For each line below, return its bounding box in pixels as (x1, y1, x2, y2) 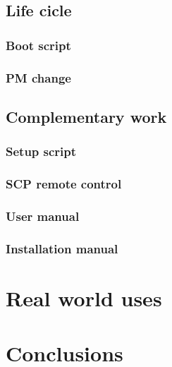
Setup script (6, 143, 77, 160)
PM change (6, 68, 71, 86)
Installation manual (6, 239, 118, 257)
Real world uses (6, 283, 162, 312)
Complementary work (6, 105, 167, 127)
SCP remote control (6, 175, 122, 193)
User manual (6, 207, 80, 224)
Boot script (6, 36, 71, 54)
